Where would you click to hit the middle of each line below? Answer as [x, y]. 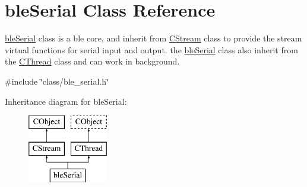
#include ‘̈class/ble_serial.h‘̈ [57, 81]
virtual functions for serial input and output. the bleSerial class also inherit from [151, 49]
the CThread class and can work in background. [92, 61]
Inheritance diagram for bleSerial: [66, 101]
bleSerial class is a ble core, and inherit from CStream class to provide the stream [153, 38]
